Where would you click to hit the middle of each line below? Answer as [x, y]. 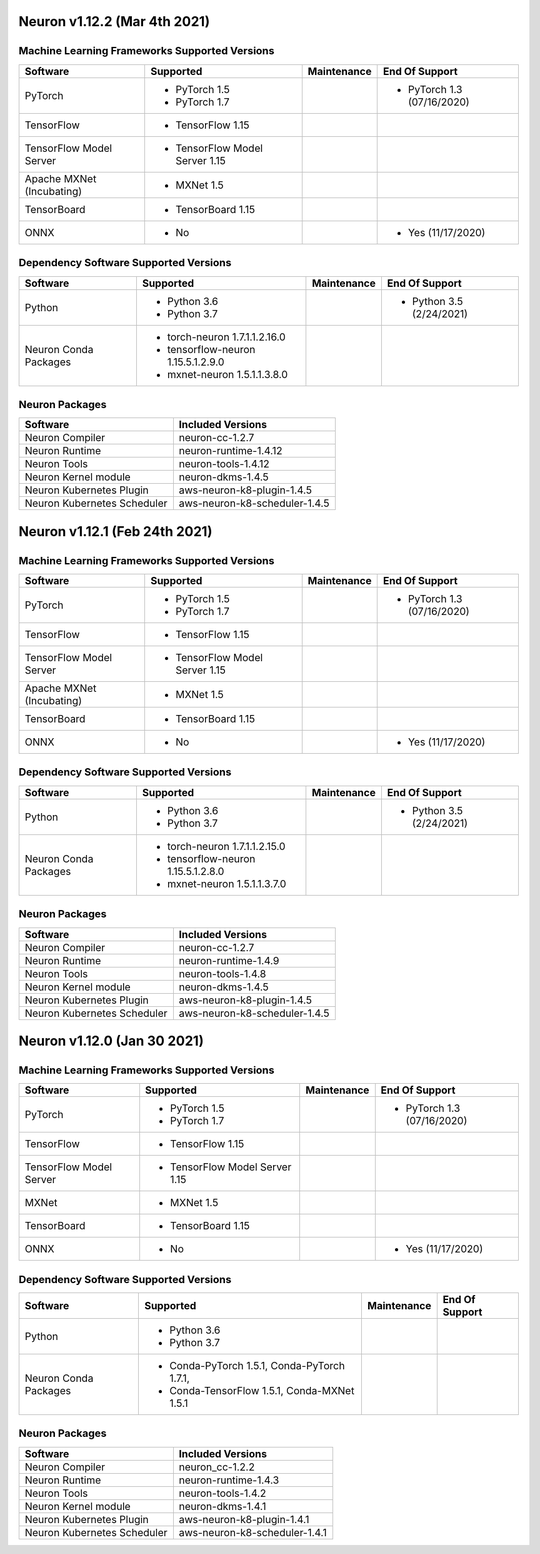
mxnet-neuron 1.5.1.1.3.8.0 [227, 374]
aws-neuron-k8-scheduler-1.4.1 [252, 1532]
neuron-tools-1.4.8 [222, 973]
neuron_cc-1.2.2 [216, 1467]
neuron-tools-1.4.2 [222, 1493]
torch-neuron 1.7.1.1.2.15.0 [226, 846]
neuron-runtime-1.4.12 [230, 451]
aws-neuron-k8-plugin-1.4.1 [244, 1519]
